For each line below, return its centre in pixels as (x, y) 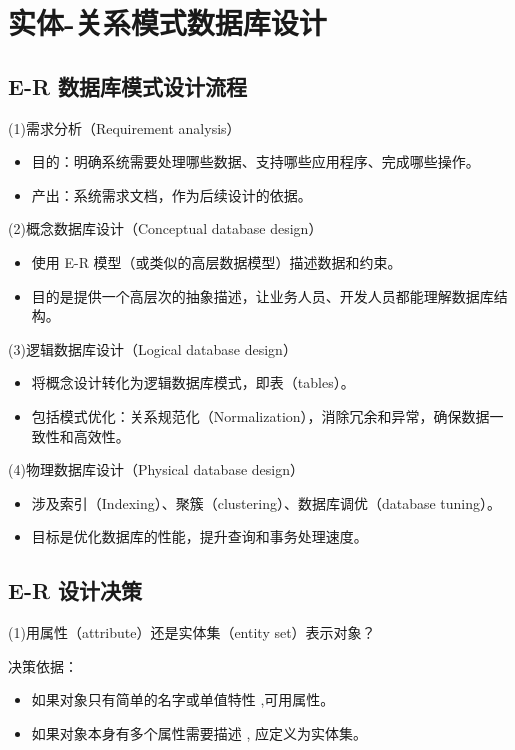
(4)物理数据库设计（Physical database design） (156, 469)
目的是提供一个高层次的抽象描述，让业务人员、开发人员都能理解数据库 (262, 295)
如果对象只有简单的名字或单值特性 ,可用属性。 (183, 699)
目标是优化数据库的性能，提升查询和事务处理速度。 (199, 536)
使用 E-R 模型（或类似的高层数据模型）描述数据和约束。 (216, 261)
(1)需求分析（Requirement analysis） (124, 127)
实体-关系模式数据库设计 (167, 22)
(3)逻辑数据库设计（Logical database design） (152, 348)
